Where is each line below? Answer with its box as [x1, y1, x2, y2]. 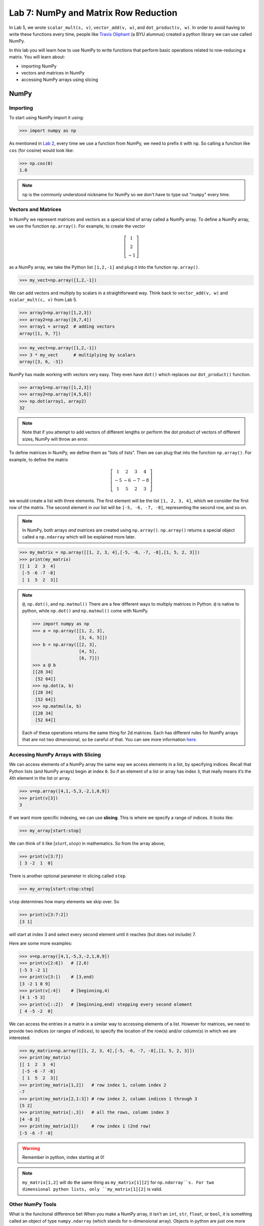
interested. [9, 1035, 31, 1041]
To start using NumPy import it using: [9, 115, 84, 121]
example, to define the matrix [9, 457, 68, 462]
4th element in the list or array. [9, 775, 71, 781]
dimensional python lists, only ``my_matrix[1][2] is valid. [22, 1186, 163, 1192]
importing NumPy [21, 63, 57, 69]
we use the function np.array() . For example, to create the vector [9, 223, 145, 229]
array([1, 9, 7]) [19, 331, 61, 336]
